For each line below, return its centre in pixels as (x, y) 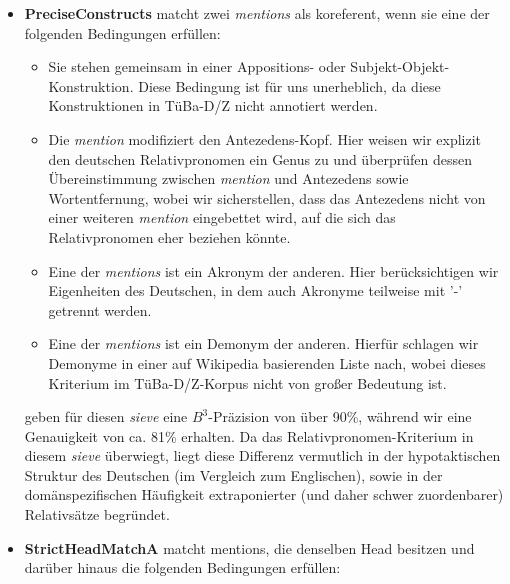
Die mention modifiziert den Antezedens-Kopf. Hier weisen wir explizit (265, 138)
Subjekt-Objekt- (400, 66)
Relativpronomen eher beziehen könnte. (169, 236)
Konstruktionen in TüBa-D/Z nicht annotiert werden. (213, 105)
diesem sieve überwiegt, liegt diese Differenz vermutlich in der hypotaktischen (262, 455)
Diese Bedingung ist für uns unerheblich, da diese (289, 85)
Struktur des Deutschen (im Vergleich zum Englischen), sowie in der (233, 474)
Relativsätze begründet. (97, 514)
